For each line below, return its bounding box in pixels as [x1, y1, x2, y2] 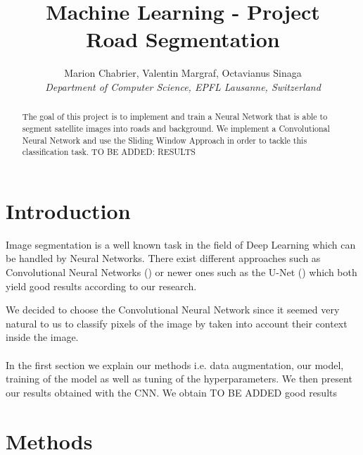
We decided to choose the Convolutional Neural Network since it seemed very [6, 302, 340, 317]
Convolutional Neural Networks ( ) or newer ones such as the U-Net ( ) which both [6, 265, 357, 280]
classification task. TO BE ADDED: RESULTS [22, 146, 196, 158]
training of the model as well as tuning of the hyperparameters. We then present [6, 371, 352, 386]
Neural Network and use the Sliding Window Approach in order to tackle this [22, 134, 307, 146]
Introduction [6, 196, 131, 225]
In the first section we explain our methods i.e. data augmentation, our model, [6, 357, 344, 372]
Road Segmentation [86, 25, 280, 54]
